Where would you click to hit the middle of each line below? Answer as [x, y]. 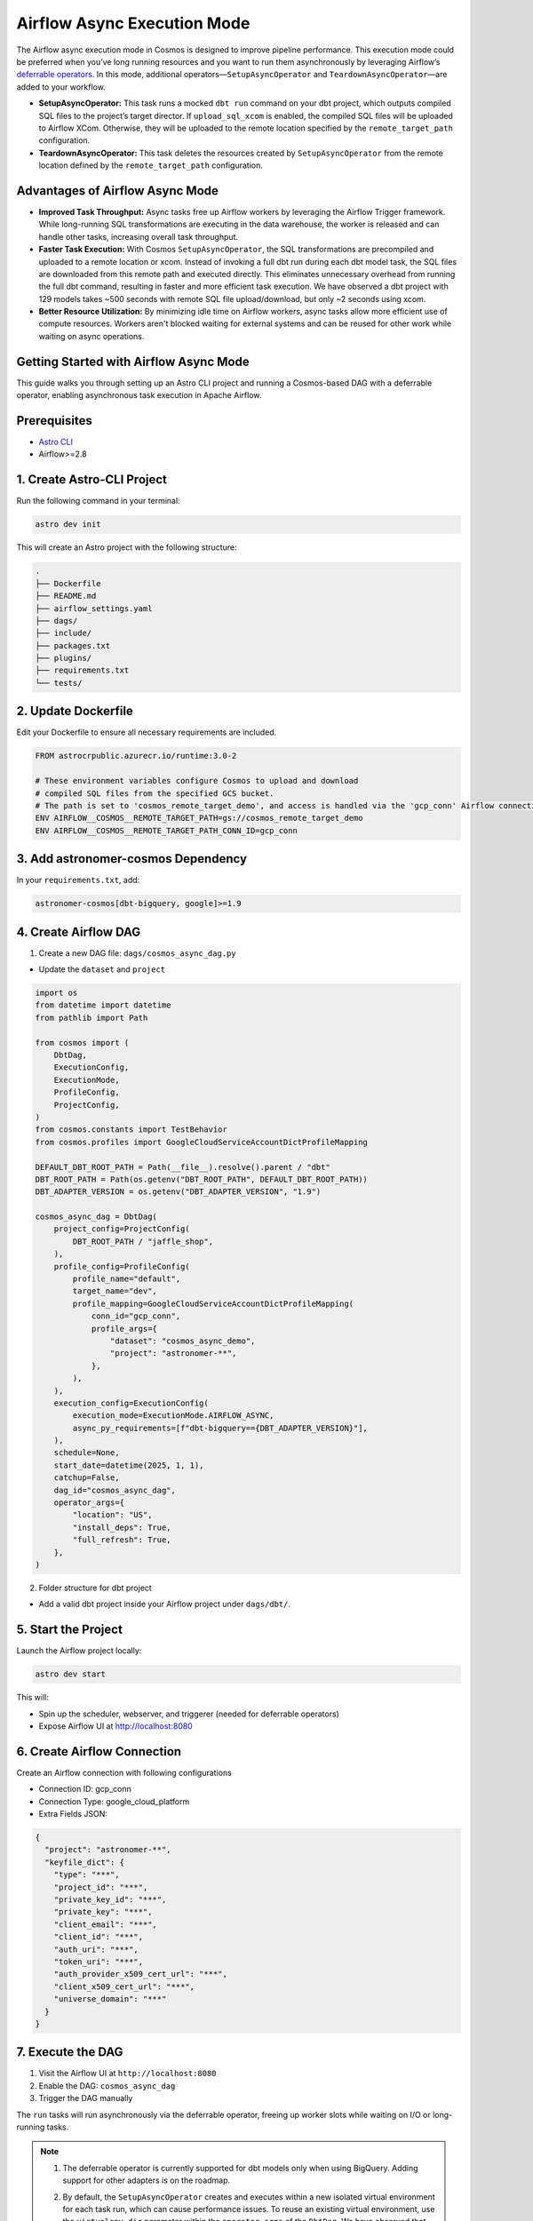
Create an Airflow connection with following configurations [124, 1772]
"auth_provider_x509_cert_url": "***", [141, 1974]
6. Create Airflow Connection [99, 1751]
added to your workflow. [61, 87]
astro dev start [71, 1674]
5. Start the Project [70, 1630]
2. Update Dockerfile [75, 711]
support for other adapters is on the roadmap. [147, 2180]
